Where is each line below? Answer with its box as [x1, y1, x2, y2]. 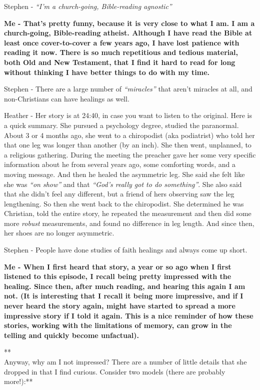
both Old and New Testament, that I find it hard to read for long [4, 56, 235, 67]
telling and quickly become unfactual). [4, 329, 139, 340]
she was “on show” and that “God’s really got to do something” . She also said [4, 178, 242, 189]
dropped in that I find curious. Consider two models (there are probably [4, 366, 225, 376]
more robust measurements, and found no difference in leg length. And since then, [4, 217, 254, 228]
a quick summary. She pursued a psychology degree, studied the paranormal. [4, 119, 239, 130]
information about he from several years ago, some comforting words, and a [4, 159, 235, 169]
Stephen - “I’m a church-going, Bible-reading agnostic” [4, 1, 172, 11]
